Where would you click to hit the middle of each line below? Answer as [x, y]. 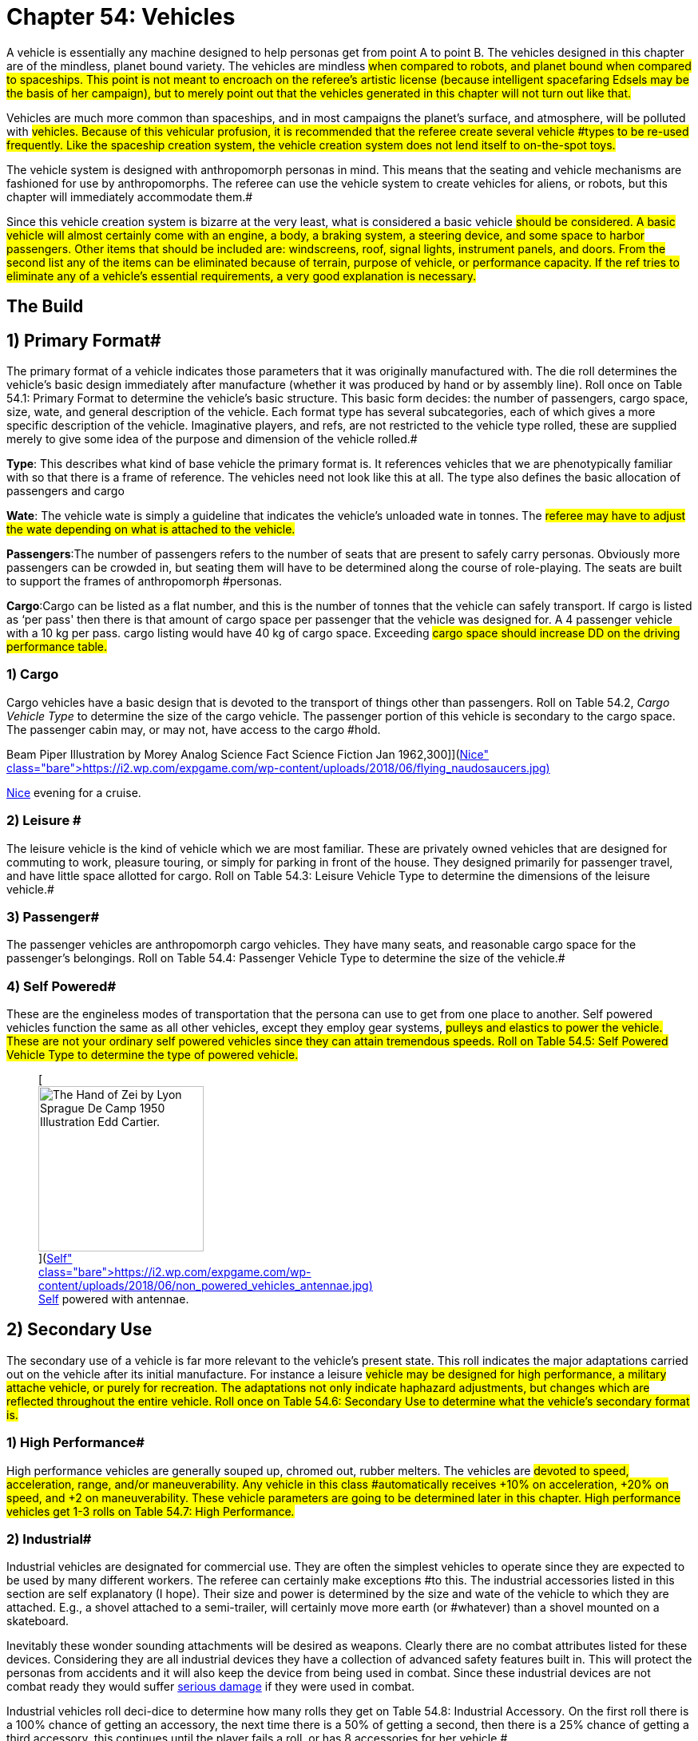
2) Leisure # [44, 821]
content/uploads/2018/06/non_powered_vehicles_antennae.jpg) [206, 1286]
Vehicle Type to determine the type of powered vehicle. [153, 1055]
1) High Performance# [75, 1443]
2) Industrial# [49, 1539]
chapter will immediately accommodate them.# [130, 196]
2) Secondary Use [79, 1330]
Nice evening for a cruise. [74, 792]
